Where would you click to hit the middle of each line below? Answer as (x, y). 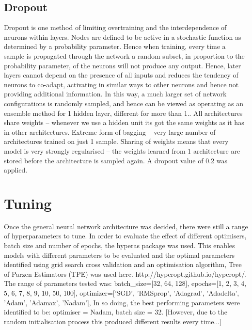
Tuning (28, 203)
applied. (16, 170)
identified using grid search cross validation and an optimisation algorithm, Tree (123, 264)
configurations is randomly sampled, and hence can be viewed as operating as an (124, 103)
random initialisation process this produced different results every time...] (113, 321)
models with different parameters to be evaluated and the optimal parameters (119, 255)
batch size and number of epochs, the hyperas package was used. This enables (119, 245)
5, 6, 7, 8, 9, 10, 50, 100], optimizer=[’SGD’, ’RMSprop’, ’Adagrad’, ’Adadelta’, (122, 292)
